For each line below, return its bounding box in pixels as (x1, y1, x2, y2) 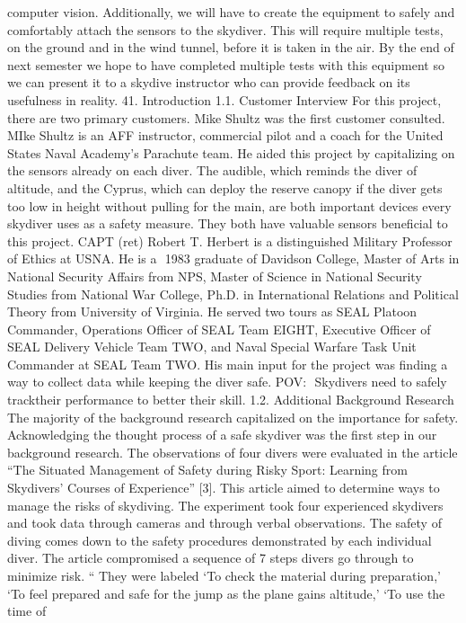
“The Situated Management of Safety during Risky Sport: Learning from (7, 460, 408, 479)
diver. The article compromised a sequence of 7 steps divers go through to (7, 548, 414, 567)
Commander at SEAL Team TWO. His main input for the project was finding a (7, 354, 448, 373)
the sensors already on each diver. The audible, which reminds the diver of (7, 161, 418, 180)
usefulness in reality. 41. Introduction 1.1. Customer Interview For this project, (7, 90, 442, 109)
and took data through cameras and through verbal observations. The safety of (7, 513, 442, 532)
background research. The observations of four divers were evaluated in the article (7, 442, 458, 461)
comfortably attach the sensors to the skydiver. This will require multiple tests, (7, 20, 444, 39)
